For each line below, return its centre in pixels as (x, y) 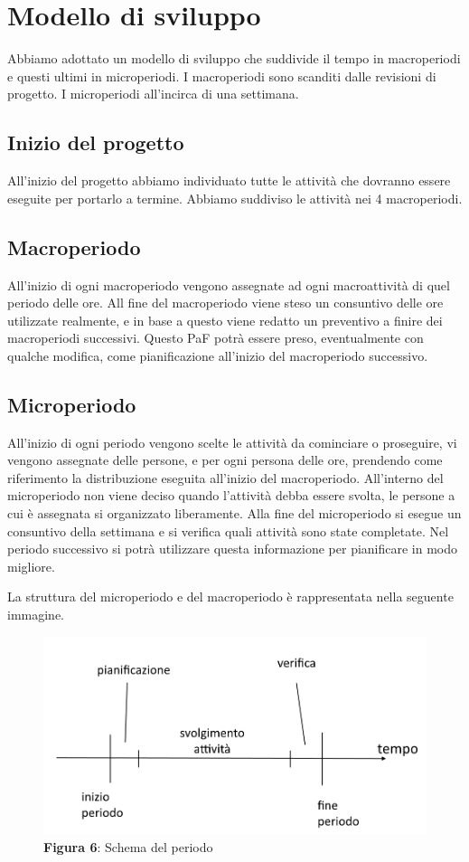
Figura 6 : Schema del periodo (128, 846)
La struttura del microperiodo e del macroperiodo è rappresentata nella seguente (230, 597)
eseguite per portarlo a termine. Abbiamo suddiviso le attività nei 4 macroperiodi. (235, 198)
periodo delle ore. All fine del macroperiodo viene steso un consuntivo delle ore (225, 303)
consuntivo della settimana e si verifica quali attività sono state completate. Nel (228, 530)
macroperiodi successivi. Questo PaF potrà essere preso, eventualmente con (216, 338)
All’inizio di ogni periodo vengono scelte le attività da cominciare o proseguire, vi (232, 442)
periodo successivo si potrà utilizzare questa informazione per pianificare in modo (233, 549)
